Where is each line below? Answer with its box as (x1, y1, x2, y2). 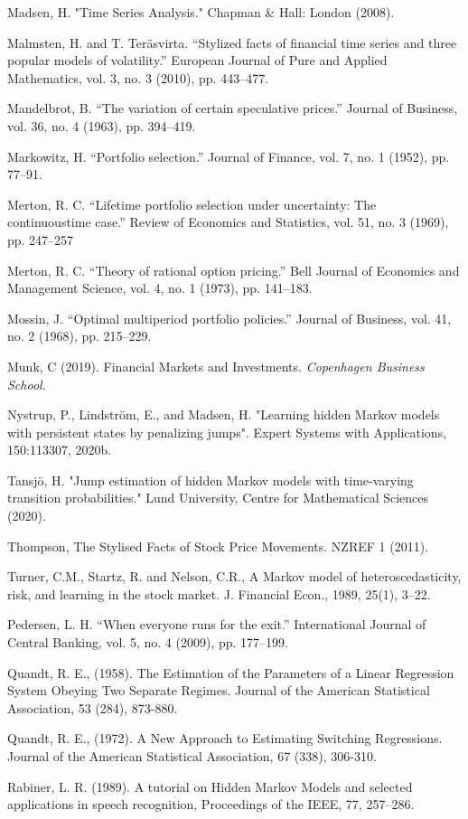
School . (7, 374, 46, 393)
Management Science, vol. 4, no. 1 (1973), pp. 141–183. (7, 278, 313, 297)
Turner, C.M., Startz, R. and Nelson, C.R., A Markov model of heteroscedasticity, (7, 567, 462, 586)
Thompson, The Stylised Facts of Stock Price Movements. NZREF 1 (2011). (7, 536, 429, 555)
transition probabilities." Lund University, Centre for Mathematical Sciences (7, 488, 429, 507)
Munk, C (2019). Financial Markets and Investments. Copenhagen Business (7, 356, 425, 375)
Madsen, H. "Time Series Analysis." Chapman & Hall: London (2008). (7, 3, 395, 21)
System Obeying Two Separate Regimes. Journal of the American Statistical (7, 681, 430, 700)
